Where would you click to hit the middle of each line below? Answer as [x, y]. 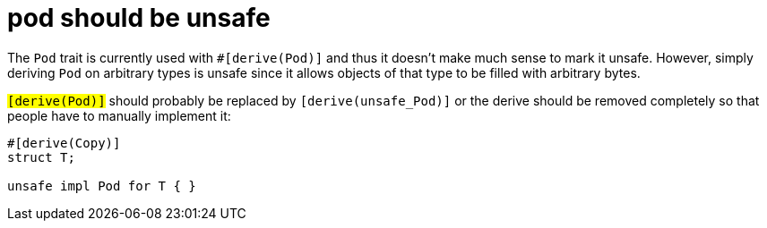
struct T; [41, 157]
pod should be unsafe [139, 18]
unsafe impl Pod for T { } [102, 186]
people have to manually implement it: [119, 115]
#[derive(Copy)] [64, 143]
